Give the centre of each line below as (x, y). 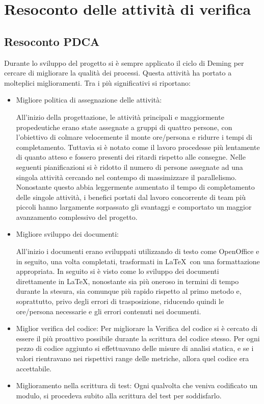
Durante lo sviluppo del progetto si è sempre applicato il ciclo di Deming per (124, 62)
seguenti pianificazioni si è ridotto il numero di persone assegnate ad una (129, 167)
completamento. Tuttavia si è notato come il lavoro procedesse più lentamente (138, 147)
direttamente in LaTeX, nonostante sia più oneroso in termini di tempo (127, 281)
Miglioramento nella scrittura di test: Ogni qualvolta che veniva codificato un (137, 385)
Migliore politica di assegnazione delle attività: (89, 100)
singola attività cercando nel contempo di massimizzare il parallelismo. (126, 177)
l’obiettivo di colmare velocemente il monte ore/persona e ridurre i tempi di (134, 137)
